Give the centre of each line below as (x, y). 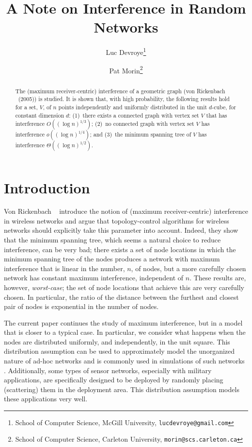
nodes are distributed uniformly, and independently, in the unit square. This (117, 341)
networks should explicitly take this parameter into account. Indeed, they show (121, 230)
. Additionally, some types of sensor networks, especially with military (108, 370)
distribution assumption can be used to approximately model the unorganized (119, 351)
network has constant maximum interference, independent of (94, 278)
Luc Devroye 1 (126, 51)
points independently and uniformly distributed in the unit (133, 107)
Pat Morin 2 (126, 69)
